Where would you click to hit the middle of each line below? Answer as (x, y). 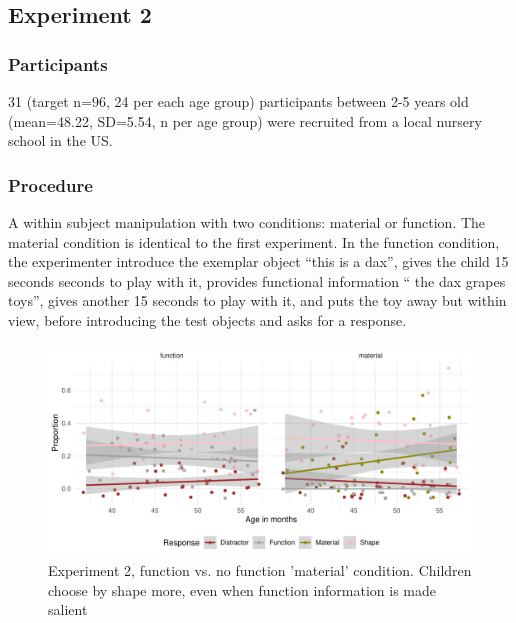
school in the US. (60, 140)
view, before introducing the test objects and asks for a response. (207, 319)
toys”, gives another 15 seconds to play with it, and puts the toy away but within (257, 300)
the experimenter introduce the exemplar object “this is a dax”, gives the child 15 (258, 261)
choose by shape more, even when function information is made (242, 589)
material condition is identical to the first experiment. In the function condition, (254, 241)
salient (68, 609)
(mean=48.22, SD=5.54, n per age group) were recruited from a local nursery (245, 120)
